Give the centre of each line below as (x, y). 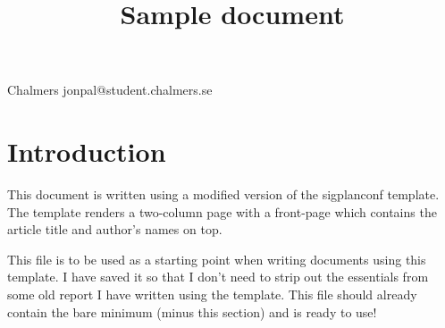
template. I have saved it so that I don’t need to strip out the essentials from (218, 277)
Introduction (87, 151)
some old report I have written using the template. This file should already (212, 294)
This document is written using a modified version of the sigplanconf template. (223, 194)
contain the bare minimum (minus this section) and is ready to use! (192, 311)
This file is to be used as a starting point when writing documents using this (217, 259)
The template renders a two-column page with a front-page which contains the (222, 211)
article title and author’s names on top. (115, 229)
